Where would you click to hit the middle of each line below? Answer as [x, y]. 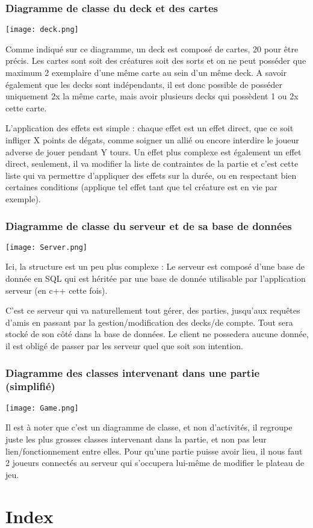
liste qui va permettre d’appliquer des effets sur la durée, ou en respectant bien [151, 175]
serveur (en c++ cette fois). [57, 290]
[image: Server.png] [47, 247]
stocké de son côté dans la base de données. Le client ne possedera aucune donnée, [157, 334]
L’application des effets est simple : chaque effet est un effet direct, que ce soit [150, 128]
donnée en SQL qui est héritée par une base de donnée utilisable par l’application [156, 278]
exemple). [23, 199]
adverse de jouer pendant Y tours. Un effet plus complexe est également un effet [153, 151]
